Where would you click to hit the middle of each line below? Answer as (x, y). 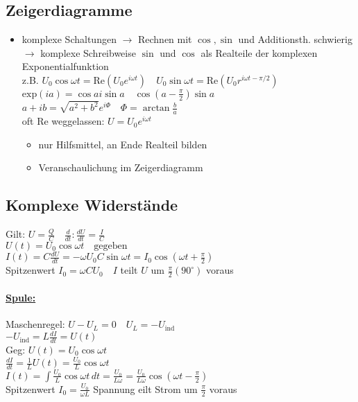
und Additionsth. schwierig (295, 39)
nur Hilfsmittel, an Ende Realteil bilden (123, 144)
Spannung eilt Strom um (145, 388)
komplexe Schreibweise (88, 52)
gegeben (111, 246)
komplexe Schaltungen (69, 39)
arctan (156, 108)
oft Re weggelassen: (63, 121)
